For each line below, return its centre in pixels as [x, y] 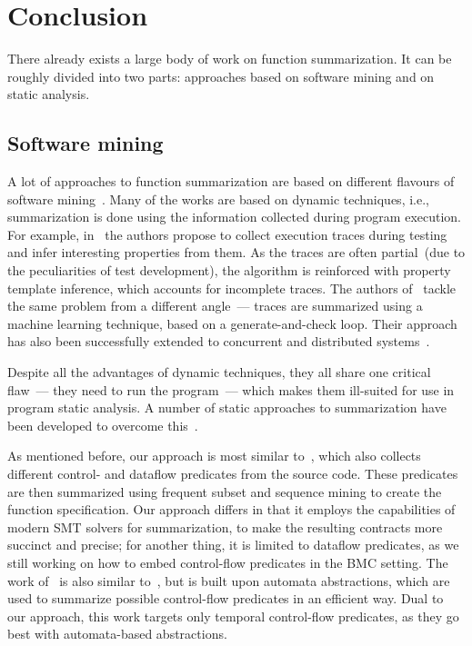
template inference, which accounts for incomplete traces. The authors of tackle [232, 288]
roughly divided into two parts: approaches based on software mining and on [221, 76]
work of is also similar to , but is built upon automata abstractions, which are [229, 580]
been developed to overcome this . [103, 425]
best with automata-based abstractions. [117, 634]
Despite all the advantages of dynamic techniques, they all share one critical [219, 372]
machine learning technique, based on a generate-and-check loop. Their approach [232, 323]
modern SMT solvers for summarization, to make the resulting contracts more [225, 527]
